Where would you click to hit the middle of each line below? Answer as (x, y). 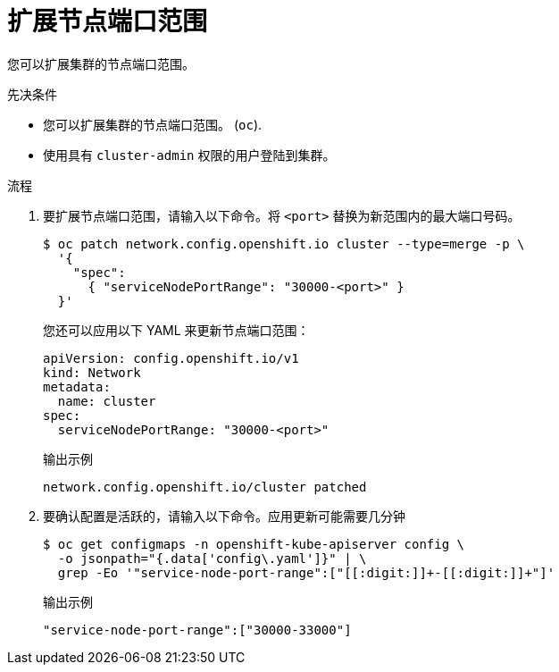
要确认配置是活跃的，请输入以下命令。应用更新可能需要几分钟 (224, 516)
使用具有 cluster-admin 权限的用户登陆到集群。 (189, 155)
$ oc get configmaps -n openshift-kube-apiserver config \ (254, 544)
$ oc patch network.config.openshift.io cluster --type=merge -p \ (284, 244)
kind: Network (92, 372)
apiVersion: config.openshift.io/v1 (171, 358)
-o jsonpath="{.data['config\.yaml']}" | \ (212, 558)
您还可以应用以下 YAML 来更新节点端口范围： (176, 330)
